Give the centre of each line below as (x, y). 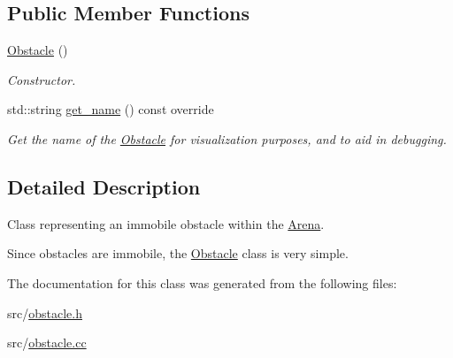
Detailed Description (104, 186)
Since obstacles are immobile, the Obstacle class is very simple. (178, 253)
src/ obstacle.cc (47, 343)
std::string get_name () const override (111, 109)
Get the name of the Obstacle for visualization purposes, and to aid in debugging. (227, 138)
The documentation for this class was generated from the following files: (202, 282)
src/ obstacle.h (45, 312)
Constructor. (42, 79)
